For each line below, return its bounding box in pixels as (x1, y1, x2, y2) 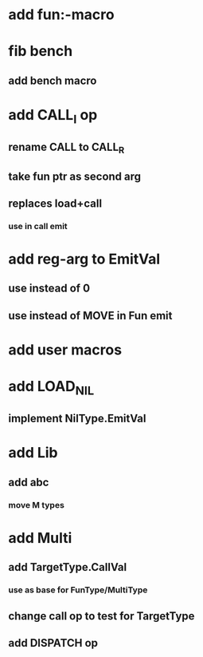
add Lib (8, 444, 58, 462)
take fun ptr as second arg (8, 169, 142, 183)
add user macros (8, 341, 122, 358)
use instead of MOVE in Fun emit (8, 309, 173, 323)
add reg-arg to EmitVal (8, 250, 161, 268)
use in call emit (8, 220, 68, 232)
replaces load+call (8, 196, 102, 210)
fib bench (8, 42, 73, 61)
